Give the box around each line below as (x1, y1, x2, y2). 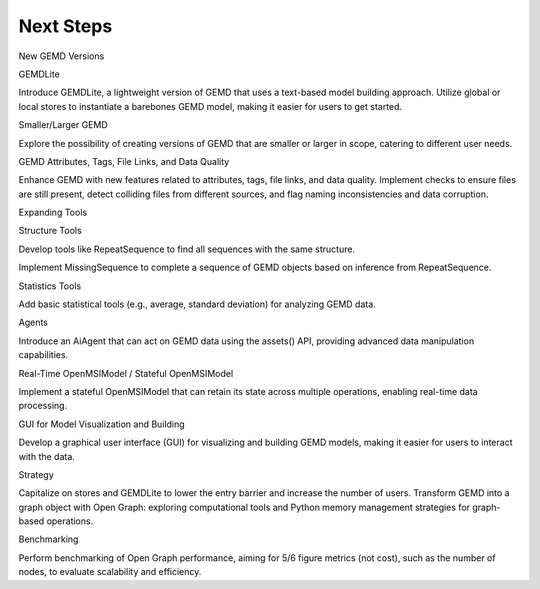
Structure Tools (18, 225, 82, 237)
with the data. (18, 450, 75, 462)
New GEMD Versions (18, 50, 105, 62)
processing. (18, 400, 68, 412)
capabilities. (18, 349, 69, 361)
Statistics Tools (18, 280, 82, 292)
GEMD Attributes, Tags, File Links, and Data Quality (18, 155, 230, 167)
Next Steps (18, 15, 113, 37)
